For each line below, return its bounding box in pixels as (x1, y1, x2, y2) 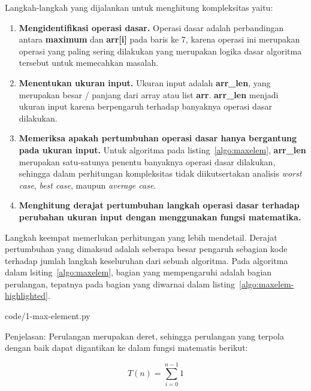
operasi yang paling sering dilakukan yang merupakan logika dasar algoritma (19, 44, 302, 57)
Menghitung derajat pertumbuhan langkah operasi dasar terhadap (19, 199, 300, 211)
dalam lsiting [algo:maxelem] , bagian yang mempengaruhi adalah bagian (5, 266, 272, 278)
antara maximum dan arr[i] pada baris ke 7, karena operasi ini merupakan (19, 33, 300, 46)
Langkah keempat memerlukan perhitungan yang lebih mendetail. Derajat (5, 231, 277, 243)
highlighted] (5, 289, 48, 302)
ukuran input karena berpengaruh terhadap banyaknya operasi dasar (19, 100, 272, 113)
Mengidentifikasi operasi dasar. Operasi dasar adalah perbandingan (19, 21, 284, 34)
